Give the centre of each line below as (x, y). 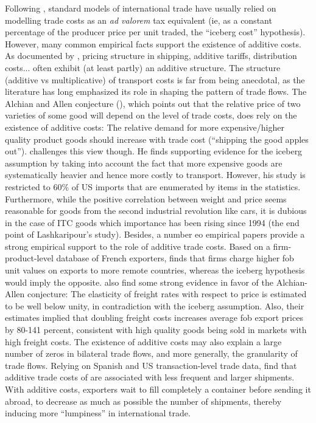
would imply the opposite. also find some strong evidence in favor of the (139, 282)
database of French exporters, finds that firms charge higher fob (175, 258)
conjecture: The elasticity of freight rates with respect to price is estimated (167, 294)
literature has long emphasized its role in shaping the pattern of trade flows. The (156, 91)
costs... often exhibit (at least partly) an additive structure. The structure (143, 67)
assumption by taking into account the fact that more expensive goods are (144, 163)
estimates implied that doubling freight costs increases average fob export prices (154, 318)
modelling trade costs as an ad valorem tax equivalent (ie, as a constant (139, 20)
